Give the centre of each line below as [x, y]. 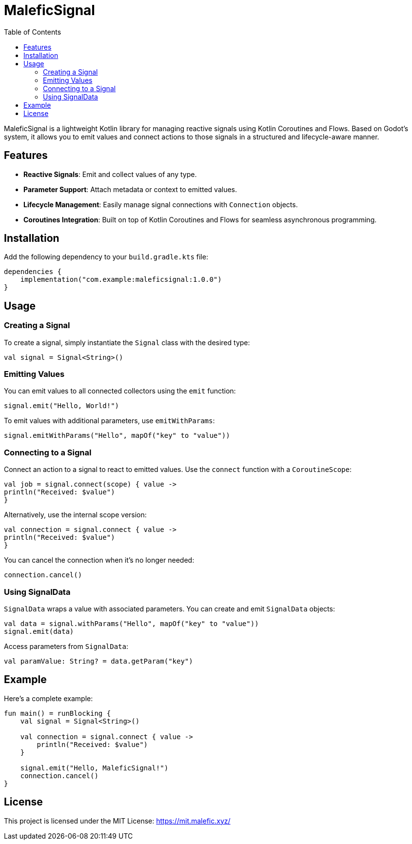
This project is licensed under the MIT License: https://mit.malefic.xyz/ [117, 821]
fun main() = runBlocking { [58, 713]
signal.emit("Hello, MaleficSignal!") [94, 768]
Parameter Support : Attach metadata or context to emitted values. [130, 189]
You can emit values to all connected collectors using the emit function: [120, 391]
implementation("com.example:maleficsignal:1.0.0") [121, 280]
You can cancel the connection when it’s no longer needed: [99, 560]
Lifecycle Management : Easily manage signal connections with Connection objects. [161, 204]
